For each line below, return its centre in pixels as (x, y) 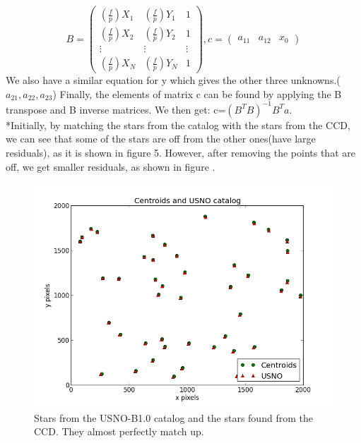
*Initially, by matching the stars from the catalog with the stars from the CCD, (178, 125)
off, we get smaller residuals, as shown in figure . (111, 166)
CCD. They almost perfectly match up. (119, 431)
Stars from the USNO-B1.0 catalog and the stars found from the (173, 417)
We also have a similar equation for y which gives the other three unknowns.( (173, 80)
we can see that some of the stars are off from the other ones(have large (161, 139)
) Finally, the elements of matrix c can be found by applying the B (197, 93)
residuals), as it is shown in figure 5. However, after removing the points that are (180, 153)
